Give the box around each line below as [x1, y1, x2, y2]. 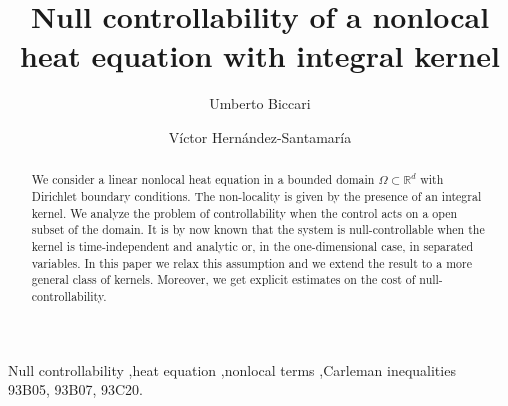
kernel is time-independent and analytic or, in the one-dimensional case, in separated [31, 237, 474, 254]
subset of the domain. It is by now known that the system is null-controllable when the [31, 221, 485, 238]
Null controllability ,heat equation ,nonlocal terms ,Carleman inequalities [8, 359, 456, 380]
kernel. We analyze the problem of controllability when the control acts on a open [31, 204, 458, 221]
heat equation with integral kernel [20, 35, 500, 76]
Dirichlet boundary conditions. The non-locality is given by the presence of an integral [31, 187, 482, 204]
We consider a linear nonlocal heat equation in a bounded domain [31, 171, 375, 188]
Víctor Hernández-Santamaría [168, 126, 352, 147]
